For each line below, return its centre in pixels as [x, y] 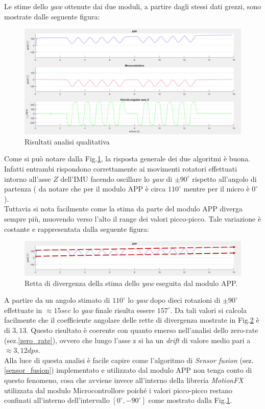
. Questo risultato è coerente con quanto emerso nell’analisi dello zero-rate [142, 330]
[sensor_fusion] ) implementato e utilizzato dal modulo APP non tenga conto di [128, 370]
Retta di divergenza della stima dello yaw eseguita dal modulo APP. [131, 283]
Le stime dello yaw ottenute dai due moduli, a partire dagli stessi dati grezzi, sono [133, 6]
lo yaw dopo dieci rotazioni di [174, 300]
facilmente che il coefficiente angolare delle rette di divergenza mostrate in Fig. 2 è [132, 320]
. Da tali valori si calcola [209, 310]
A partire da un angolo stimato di [57, 300]
